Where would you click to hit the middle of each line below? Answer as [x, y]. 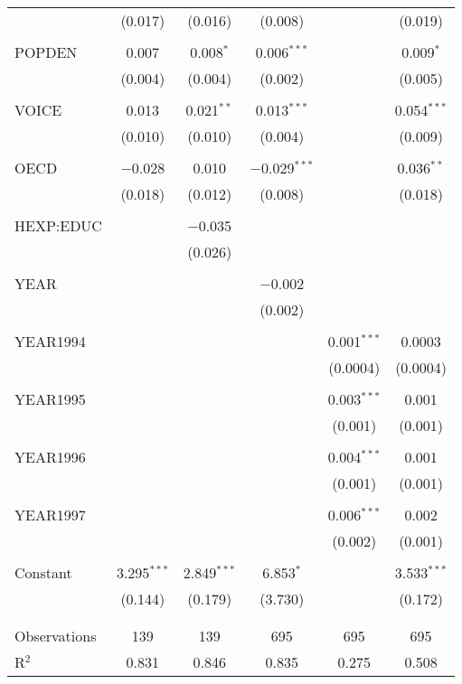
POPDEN [46, 52]
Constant [43, 572]
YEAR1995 [50, 399]
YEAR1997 [50, 515]
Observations [56, 636]
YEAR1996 [50, 457]
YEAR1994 [50, 341]
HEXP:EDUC [58, 225]
